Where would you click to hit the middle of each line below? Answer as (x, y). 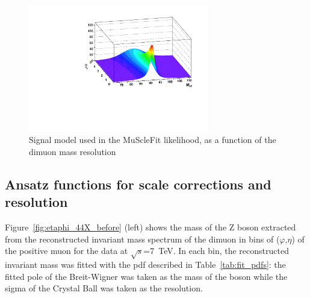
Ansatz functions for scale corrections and (138, 184)
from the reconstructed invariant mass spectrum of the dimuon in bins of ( (142, 239)
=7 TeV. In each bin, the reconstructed (216, 251)
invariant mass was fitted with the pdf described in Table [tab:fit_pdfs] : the (145, 265)
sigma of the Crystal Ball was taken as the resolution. (104, 288)
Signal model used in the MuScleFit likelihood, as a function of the (153, 140)
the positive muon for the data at (67, 251)
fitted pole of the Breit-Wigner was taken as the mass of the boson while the (146, 276)
